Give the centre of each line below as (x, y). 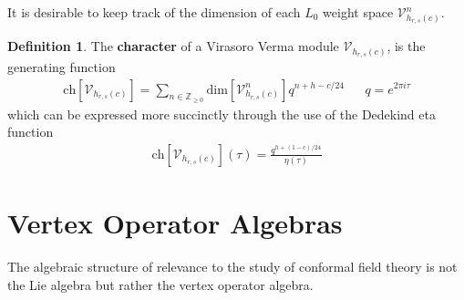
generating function (62, 66)
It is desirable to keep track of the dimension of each (154, 12)
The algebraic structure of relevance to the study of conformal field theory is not (232, 267)
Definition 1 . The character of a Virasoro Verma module (173, 46)
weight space (358, 12)
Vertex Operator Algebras (175, 223)
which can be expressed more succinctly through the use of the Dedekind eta (222, 114)
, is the (406, 46)
